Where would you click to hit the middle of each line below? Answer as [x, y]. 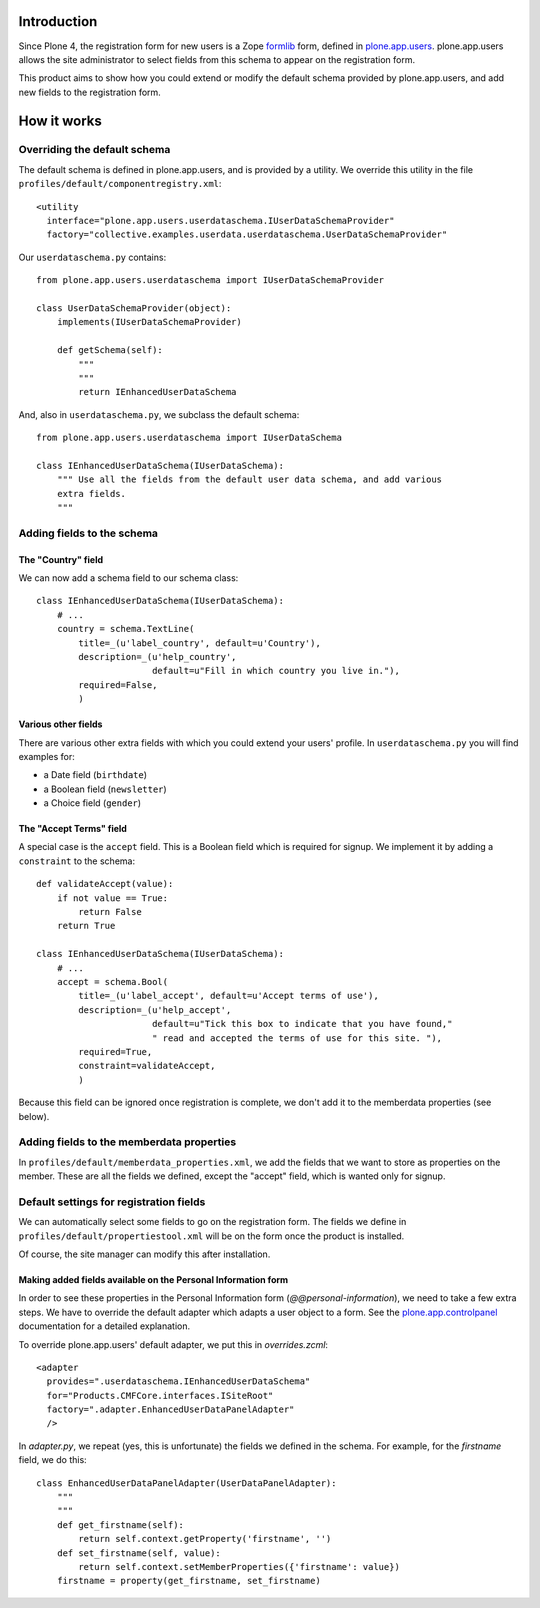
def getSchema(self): [110, 350]
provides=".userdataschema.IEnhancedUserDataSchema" [178, 1381]
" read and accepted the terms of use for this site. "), [297, 1038]
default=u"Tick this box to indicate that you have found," [302, 1024]
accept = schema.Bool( [112, 981]
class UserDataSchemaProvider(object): [134, 308]
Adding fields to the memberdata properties [127, 1142]
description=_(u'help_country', [157, 656]
